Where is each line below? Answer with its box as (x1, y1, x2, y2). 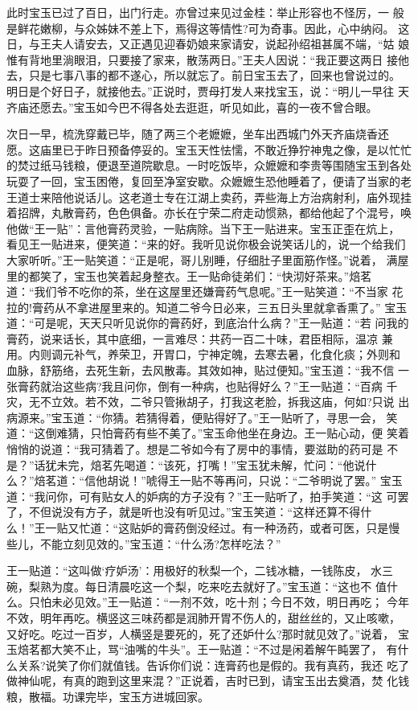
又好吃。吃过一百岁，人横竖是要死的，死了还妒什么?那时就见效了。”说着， (6, 625, 395, 642)
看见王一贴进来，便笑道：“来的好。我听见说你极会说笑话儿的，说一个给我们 (6, 236, 406, 252)
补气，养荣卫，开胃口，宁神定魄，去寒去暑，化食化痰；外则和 (73, 346, 400, 363)
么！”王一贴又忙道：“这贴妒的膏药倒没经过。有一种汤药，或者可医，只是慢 (6, 519, 400, 536)
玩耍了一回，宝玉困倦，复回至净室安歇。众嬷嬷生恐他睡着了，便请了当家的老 (6, 172, 412, 189)
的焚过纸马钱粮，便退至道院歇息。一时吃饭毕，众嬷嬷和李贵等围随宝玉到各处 (6, 157, 412, 174)
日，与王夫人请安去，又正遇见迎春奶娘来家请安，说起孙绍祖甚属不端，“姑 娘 (6, 35, 410, 52)
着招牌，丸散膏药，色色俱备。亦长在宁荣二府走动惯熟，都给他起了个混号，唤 (6, 204, 412, 221)
